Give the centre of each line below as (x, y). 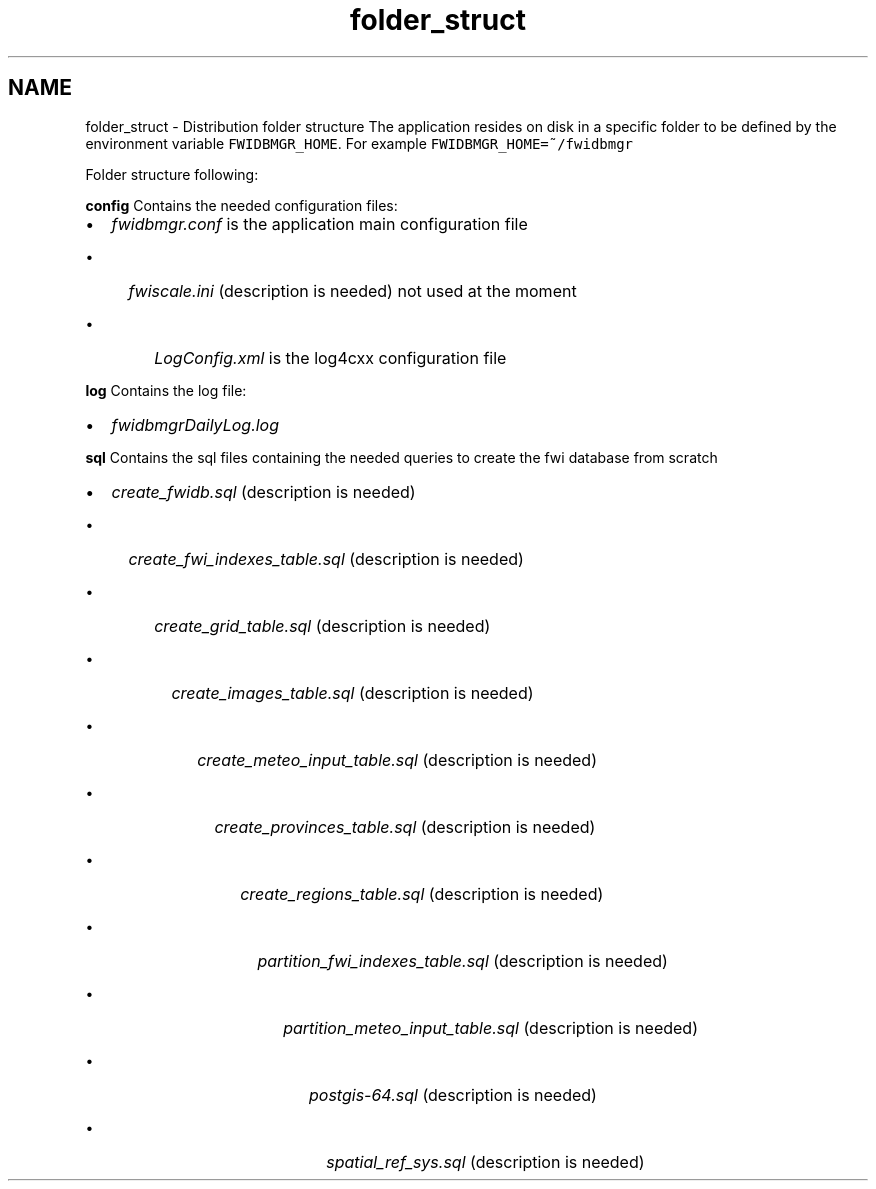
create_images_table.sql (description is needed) (352, 692)
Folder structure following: (172, 174)
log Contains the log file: (166, 390)
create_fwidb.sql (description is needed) (263, 491)
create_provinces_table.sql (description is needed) (405, 826)
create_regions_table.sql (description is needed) (422, 893)
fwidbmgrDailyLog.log (195, 424)
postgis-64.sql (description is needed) (453, 1094)
